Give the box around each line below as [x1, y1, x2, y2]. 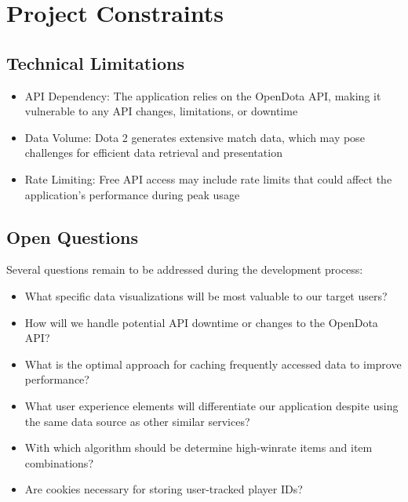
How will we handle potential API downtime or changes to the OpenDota [24, 314, 378, 330]
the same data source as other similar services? [24, 413, 250, 429]
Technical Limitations [6, 50, 184, 75]
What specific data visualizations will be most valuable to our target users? [24, 287, 388, 304]
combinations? [24, 454, 93, 471]
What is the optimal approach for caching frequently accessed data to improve [24, 355, 402, 372]
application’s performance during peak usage [24, 186, 240, 202]
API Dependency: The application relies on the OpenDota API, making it [24, 87, 381, 104]
